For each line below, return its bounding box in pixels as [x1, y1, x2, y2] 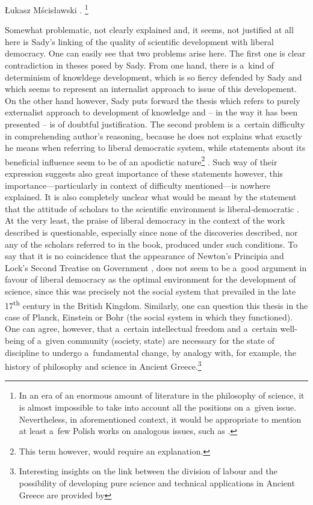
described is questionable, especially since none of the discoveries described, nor [5, 226, 298, 238]
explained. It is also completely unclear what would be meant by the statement [5, 191, 297, 203]
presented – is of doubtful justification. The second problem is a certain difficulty [5, 118, 305, 130]
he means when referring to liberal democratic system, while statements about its [5, 141, 306, 154]
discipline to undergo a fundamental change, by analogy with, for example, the [5, 346, 296, 358]
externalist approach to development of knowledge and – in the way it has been [5, 106, 298, 118]
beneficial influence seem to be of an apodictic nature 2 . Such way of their [5, 153, 277, 168]
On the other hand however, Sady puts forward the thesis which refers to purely [5, 94, 300, 106]
